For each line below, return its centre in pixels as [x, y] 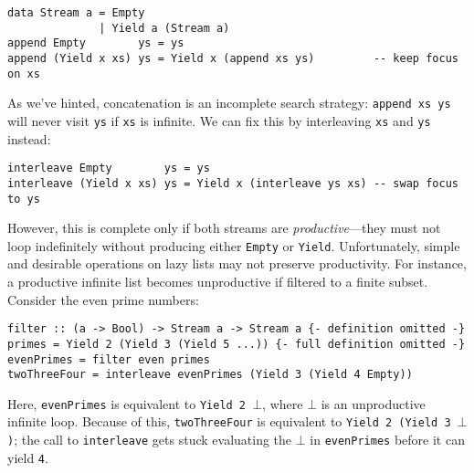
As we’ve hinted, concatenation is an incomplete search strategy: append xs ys [229, 103]
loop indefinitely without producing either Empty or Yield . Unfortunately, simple [234, 245]
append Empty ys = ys [96, 43]
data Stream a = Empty [76, 13]
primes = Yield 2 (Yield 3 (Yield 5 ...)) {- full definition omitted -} [237, 344]
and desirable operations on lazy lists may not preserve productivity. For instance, [237, 263]
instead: [29, 138]
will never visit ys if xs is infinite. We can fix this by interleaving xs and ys [219, 120]
